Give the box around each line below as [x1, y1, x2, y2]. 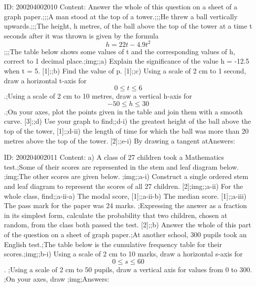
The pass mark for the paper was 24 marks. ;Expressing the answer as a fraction [4, 200, 247, 211]
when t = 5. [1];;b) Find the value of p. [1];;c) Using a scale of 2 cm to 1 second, [4, 66, 246, 76]
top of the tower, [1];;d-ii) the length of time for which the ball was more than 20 [4, 126, 249, 136]
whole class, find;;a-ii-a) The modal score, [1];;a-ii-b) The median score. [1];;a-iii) [4, 190, 247, 201]
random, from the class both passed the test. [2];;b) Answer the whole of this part [4, 219, 252, 230]
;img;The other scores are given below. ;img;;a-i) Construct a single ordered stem [4, 171, 249, 181]
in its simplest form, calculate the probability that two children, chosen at [4, 210, 227, 220]
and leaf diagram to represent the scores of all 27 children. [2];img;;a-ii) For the [4, 181, 243, 191]
